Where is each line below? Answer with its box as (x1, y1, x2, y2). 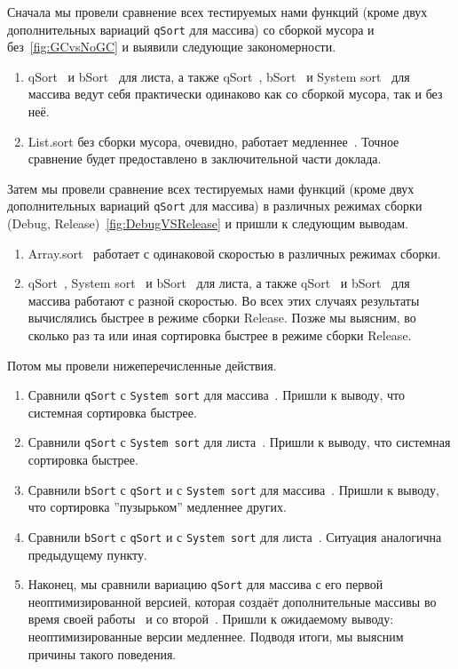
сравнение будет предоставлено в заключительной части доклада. (28, 149, 382, 168)
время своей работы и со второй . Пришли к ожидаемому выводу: (28, 609, 394, 628)
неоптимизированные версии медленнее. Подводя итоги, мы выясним (28, 627, 404, 646)
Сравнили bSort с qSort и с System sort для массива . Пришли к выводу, (28, 480, 439, 498)
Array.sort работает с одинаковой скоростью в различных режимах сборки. (28, 243, 441, 262)
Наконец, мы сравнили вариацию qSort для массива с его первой (28, 575, 383, 593)
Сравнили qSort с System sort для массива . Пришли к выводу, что (28, 386, 405, 404)
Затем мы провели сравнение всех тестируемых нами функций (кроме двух (7, 179, 415, 197)
